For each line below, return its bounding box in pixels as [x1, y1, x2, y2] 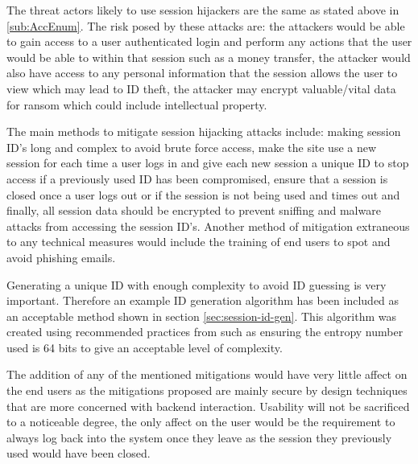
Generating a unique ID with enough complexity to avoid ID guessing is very [6, 276, 387, 293]
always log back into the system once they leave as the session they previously [6, 429, 392, 446]
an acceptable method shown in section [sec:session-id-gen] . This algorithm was [6, 307, 397, 324]
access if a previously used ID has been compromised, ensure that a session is [6, 170, 388, 187]
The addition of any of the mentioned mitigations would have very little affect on [6, 366, 408, 383]
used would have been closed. [6, 445, 151, 462]
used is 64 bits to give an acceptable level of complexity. [6, 339, 283, 355]
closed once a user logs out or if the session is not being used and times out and [6, 186, 400, 203]
